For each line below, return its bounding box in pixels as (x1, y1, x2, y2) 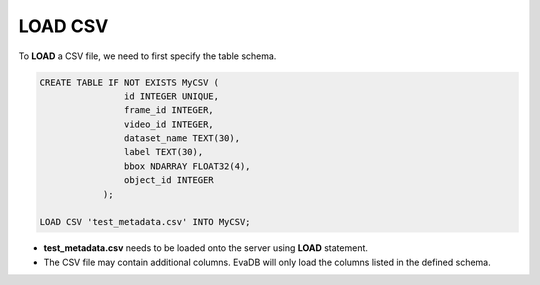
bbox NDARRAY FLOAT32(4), (123, 160, 251, 172)
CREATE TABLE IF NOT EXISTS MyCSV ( (39, 76, 220, 88)
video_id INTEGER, (123, 118, 214, 130)
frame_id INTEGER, (123, 105, 214, 116)
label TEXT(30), (123, 146, 204, 158)
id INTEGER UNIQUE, (123, 90, 220, 102)
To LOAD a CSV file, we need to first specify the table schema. (18, 50, 277, 62)
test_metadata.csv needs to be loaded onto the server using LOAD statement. (43, 242, 369, 254)
